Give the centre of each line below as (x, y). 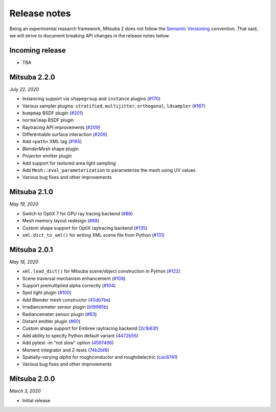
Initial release (36, 400)
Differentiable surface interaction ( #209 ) (65, 134)
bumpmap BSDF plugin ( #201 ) (53, 113)
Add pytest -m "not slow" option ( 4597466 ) (68, 343)
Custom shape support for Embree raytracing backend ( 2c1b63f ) (90, 328)
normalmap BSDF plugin (48, 120)
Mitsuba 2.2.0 (32, 77)
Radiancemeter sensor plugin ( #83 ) (60, 314)
